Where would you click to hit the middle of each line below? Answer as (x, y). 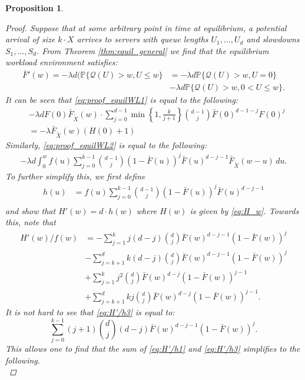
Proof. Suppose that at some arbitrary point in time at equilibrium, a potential (146, 27)
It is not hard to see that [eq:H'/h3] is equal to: (90, 312)
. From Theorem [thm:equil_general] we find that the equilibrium (152, 50)
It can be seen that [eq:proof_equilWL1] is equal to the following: (122, 100)
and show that (31, 210)
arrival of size (30, 39)
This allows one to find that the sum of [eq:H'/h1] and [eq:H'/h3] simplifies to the (153, 348)
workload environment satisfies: (62, 62)
